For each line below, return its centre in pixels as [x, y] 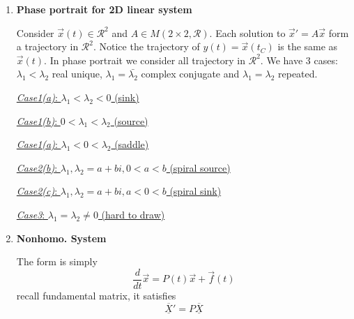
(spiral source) [200, 167]
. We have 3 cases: [299, 60]
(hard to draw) [133, 214]
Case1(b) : [37, 120]
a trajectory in [47, 46]
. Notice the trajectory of [146, 46]
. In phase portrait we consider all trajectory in [145, 60]
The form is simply [57, 261]
